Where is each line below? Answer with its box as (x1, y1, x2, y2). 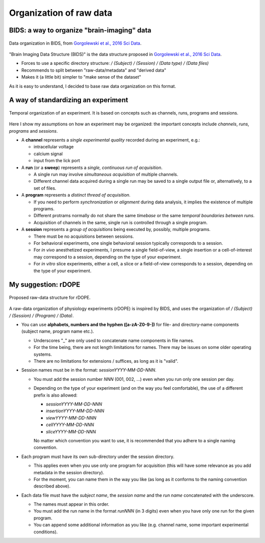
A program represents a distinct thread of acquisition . (21, 192, 131, 198)
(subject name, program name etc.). (21, 328, 94, 334)
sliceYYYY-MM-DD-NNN (46, 429, 96, 434)
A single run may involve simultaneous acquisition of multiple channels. (33, 171, 179, 177)
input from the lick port (33, 158, 80, 164)
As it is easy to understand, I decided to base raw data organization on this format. (9, 83, 176, 89)
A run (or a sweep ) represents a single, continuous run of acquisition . (21, 165, 163, 171)
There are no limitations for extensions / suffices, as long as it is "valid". (33, 358, 179, 364)
